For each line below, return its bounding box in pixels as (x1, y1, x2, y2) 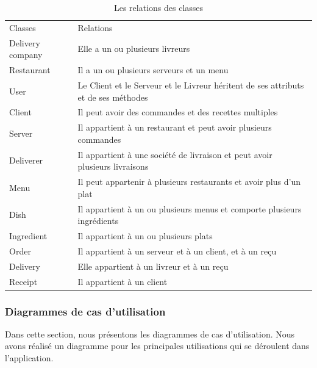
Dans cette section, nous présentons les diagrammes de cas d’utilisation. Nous (5, 327, 295, 340)
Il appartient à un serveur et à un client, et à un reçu (77, 244, 277, 257)
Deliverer (9, 154, 43, 167)
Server (9, 127, 33, 140)
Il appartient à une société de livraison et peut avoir (77, 148, 272, 161)
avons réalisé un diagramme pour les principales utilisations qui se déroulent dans (5, 339, 310, 352)
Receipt (9, 275, 38, 287)
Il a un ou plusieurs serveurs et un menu (77, 63, 229, 76)
